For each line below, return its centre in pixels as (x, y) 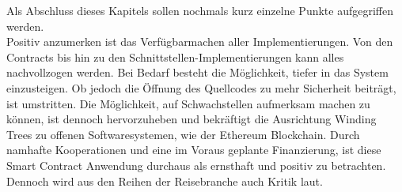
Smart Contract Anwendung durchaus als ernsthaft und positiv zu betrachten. (196, 165)
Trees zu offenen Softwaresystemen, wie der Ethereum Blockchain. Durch (183, 134)
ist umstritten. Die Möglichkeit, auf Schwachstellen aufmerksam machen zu (188, 103)
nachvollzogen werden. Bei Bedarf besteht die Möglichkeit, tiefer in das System (197, 72)
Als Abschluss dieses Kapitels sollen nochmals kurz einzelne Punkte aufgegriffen (200, 10)
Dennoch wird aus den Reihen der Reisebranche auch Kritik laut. (165, 181)
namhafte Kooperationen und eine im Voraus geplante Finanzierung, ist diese (194, 150)
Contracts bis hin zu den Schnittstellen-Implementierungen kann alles (175, 56)
